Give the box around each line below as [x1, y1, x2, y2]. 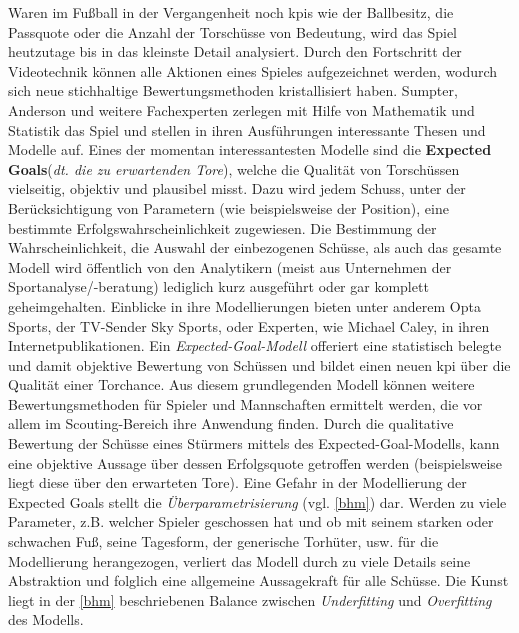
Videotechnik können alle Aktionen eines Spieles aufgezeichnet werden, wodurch [8, 60, 498, 81]
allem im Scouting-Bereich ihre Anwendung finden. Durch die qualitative [8, 413, 454, 434]
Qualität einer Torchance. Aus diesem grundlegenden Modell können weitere [8, 374, 475, 395]
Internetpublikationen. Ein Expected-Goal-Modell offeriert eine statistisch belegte [8, 335, 502, 356]
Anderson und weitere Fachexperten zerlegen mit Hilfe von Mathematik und [8, 99, 475, 120]
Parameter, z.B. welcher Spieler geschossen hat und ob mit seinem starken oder [8, 511, 494, 532]
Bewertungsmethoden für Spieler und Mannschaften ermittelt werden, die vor [8, 393, 483, 414]
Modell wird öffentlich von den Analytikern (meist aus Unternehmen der [8, 256, 452, 277]
